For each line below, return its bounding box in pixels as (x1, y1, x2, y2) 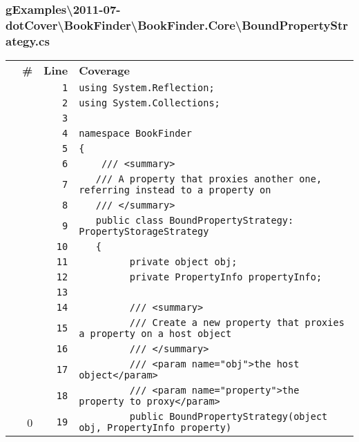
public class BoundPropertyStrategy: (95, 215, 294, 227)
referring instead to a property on (79, 184, 271, 196)
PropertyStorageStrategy (79, 226, 209, 238)
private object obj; (129, 256, 237, 268)
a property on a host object (79, 328, 232, 340)
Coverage (79, 62, 130, 79)
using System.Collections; (79, 97, 220, 109)
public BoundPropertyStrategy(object (129, 411, 328, 423)
